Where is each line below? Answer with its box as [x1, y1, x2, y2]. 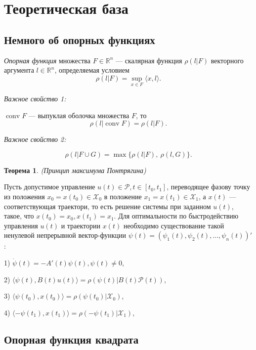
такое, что [4, 211, 34, 221]
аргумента [4, 65, 34, 75]
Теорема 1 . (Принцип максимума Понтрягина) [4, 165, 146, 175]
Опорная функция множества [4, 55, 90, 65]
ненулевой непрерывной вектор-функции [4, 230, 126, 240]
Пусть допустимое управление [4, 181, 95, 192]
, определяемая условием [54, 65, 129, 75]
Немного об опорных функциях [4, 32, 155, 47]
